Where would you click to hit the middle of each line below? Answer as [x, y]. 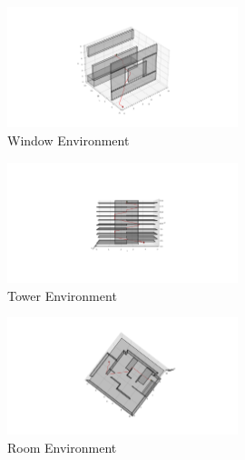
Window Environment [69, 140]
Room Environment [62, 447]
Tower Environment [62, 295]
